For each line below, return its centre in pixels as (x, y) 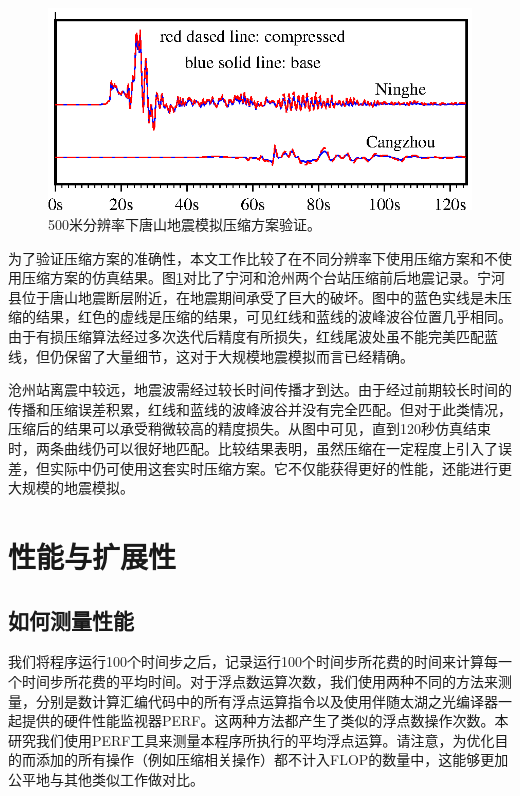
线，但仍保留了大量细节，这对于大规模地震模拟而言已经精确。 (211, 355)
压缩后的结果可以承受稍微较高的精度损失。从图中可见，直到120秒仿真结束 (249, 428)
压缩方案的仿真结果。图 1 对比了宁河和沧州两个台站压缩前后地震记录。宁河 (263, 277)
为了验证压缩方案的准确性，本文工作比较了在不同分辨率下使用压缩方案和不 (253, 257)
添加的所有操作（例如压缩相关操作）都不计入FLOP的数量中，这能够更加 (272, 759)
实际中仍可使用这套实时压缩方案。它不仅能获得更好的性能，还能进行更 (280, 467)
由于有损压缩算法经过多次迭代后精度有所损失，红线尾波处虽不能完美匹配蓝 (253, 336)
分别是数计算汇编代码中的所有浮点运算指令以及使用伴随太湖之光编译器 (266, 700)
